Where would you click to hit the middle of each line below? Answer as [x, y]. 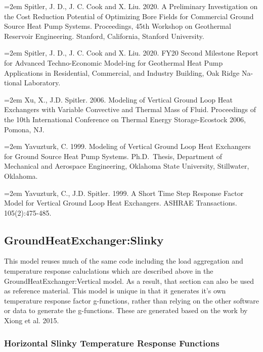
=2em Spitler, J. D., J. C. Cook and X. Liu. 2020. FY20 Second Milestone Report [131, 53]
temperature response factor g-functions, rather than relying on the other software [131, 300]
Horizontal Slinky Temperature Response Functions [112, 343]
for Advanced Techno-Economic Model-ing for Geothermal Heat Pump [114, 62]
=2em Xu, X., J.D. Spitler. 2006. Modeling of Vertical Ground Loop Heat [118, 99]
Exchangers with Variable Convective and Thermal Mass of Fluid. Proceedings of [130, 109]
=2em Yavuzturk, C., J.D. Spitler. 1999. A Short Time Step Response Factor [124, 193]
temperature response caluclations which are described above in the [109, 271]
